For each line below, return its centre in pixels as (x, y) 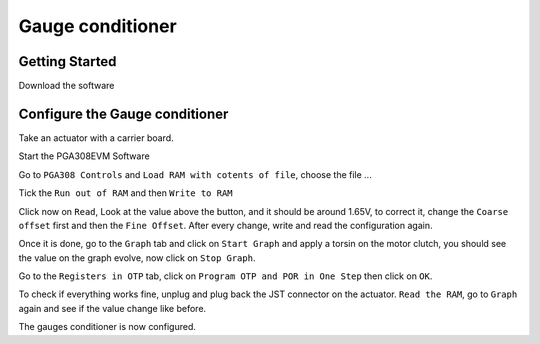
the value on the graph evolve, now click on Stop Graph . (137, 257)
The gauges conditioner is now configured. (107, 327)
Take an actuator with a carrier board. (96, 137)
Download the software (66, 86)
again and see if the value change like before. (112, 308)
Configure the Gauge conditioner (123, 113)
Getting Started (67, 61)
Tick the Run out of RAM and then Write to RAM (125, 193)
